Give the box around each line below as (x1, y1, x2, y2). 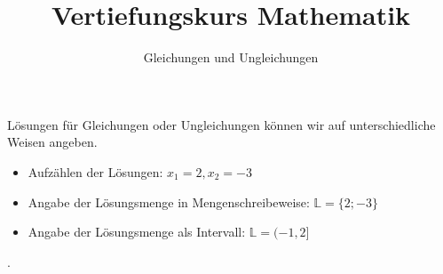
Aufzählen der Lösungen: (28, 162, 163, 181)
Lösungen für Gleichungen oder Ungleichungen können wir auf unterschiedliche (7, 115, 436, 133)
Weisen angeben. (7, 133, 98, 151)
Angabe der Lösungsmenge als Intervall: (28, 222, 246, 241)
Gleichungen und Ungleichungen (143, 48, 319, 67)
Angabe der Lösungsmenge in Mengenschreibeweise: (28, 192, 310, 211)
